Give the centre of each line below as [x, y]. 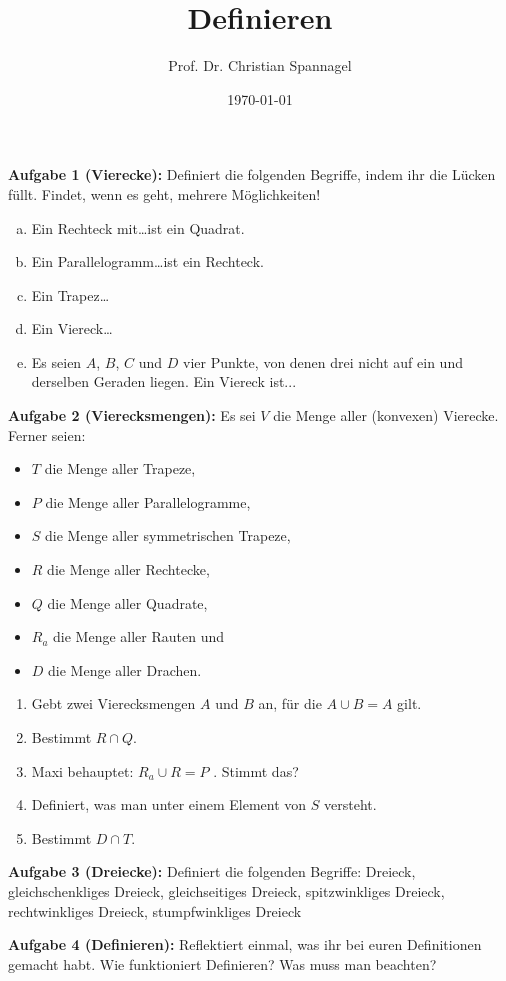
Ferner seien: [47, 434]
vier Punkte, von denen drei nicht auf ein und [323, 361]
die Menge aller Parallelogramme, [148, 501]
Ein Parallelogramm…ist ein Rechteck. [147, 261]
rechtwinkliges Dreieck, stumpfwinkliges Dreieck [155, 910]
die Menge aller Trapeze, [120, 468]
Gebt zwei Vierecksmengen [113, 703]
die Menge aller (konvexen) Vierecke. [386, 415]
